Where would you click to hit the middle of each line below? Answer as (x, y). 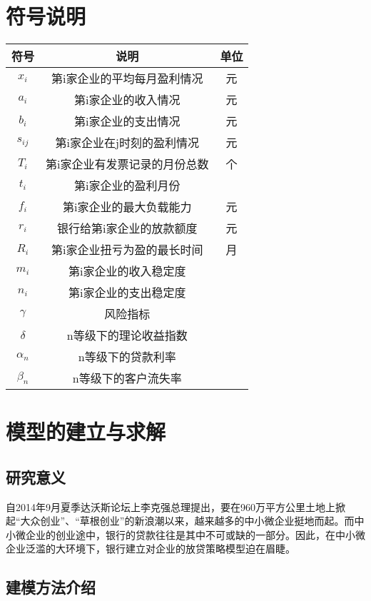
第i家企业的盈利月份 (127, 186)
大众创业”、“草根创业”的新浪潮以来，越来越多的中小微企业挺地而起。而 (187, 521)
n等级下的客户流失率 (127, 378)
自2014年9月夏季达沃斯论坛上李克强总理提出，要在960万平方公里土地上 (171, 506)
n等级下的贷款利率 (127, 357)
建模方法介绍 (51, 587)
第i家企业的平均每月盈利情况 (127, 79)
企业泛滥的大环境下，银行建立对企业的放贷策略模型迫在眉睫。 (151, 549)
